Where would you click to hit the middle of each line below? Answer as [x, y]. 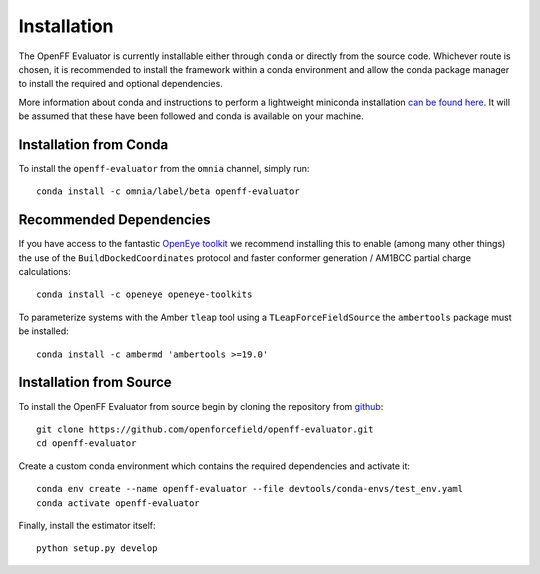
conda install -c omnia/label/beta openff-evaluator [168, 191]
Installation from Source [95, 382]
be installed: [43, 331]
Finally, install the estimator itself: [87, 525]
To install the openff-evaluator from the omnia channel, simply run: [164, 169]
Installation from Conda [93, 144]
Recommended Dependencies [114, 220]
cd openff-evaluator [86, 443]
